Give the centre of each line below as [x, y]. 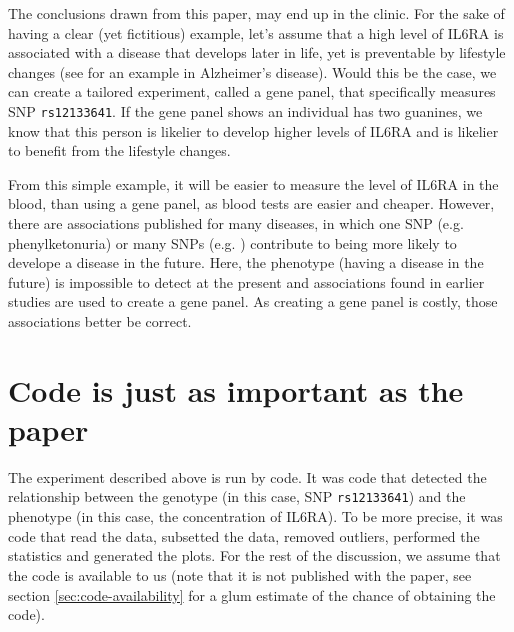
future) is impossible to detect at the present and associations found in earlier [246, 281]
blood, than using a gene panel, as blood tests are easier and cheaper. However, [251, 203]
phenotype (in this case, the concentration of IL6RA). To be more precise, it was [255, 516]
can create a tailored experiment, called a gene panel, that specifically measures [252, 91]
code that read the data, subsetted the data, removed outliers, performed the [244, 535]
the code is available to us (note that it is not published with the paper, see [240, 574]
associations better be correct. [100, 320]
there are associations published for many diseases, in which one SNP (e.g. [236, 223]
